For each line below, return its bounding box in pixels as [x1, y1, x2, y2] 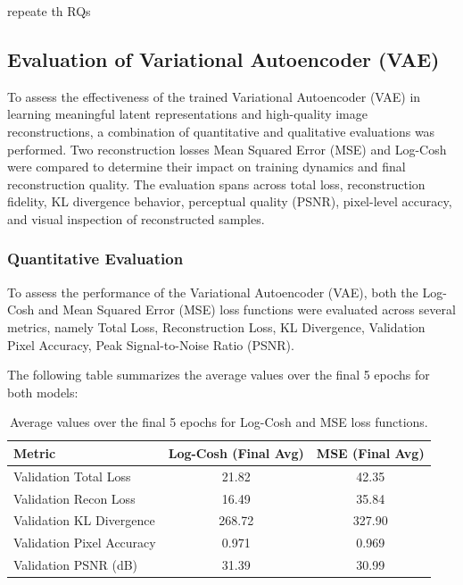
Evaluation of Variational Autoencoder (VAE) [7, 45, 440, 72]
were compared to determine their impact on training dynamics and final [7, 157, 406, 176]
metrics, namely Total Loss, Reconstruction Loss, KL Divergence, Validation [7, 317, 426, 336]
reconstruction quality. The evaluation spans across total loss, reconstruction [7, 174, 426, 193]
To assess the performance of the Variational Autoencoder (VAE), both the [7, 282, 418, 301]
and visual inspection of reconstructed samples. [7, 209, 265, 228]
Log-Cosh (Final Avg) [168, 443, 304, 462]
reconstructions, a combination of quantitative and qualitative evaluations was [7, 121, 435, 140]
